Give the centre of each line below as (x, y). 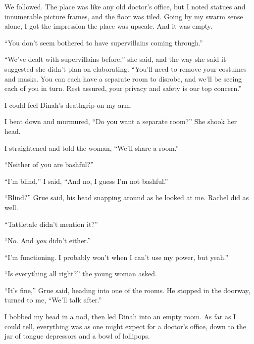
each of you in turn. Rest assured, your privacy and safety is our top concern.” (123, 88)
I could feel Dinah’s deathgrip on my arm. (68, 105)
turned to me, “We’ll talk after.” (53, 300)
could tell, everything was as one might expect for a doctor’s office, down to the (125, 326)
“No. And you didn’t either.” (48, 240)
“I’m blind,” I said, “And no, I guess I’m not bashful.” (86, 181)
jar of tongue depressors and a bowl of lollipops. (77, 336)
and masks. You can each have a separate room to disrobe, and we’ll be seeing (123, 78)
